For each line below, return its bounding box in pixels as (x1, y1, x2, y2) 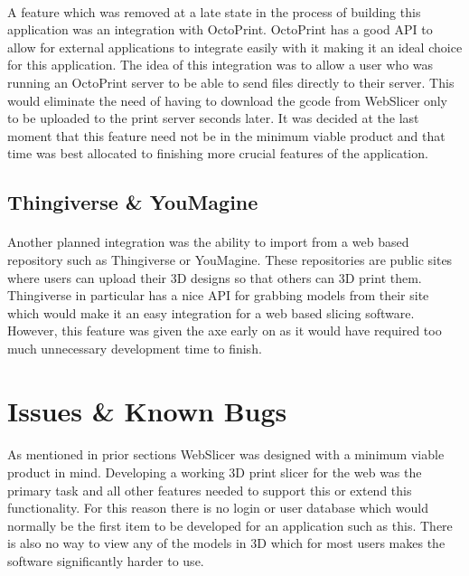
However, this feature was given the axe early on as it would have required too (7, 321, 442, 340)
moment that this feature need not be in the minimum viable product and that (7, 126, 446, 145)
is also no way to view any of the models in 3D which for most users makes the (7, 534, 446, 552)
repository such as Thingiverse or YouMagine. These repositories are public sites (7, 250, 453, 269)
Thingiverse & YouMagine (7, 188, 258, 216)
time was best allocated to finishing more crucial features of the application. (7, 144, 428, 163)
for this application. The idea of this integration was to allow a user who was (7, 55, 434, 74)
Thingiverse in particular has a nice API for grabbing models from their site (7, 286, 429, 305)
